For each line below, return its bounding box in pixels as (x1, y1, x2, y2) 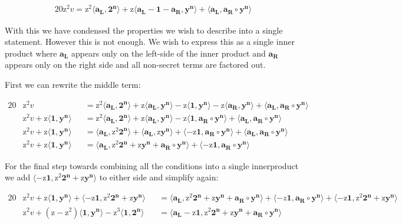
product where (5, 47, 57, 59)
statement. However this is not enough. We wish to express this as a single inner (5, 35, 295, 48)
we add (5, 171, 31, 183)
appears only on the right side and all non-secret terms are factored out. (5, 58, 266, 71)
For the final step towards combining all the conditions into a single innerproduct (5, 159, 299, 172)
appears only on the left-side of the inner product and (71, 47, 266, 59)
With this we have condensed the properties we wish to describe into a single (5, 24, 283, 36)
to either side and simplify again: (99, 171, 219, 183)
